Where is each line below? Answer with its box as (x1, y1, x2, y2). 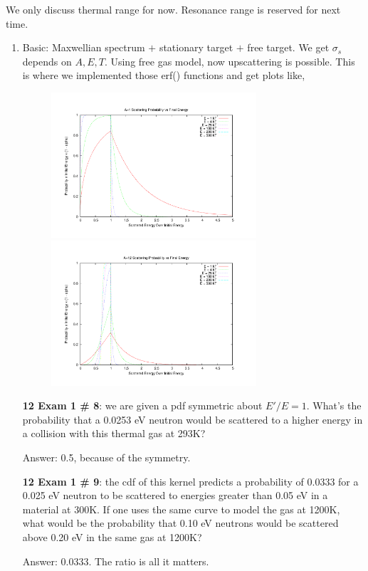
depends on (22, 53, 72, 68)
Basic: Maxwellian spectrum (22, 40, 145, 55)
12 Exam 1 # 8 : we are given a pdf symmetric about (22, 398, 263, 413)
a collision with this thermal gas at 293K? (22, 426, 206, 441)
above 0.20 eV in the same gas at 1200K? (22, 529, 202, 544)
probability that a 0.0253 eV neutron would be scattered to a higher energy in (22, 412, 363, 426)
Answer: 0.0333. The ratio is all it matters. (22, 553, 209, 568)
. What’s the (306, 398, 362, 413)
